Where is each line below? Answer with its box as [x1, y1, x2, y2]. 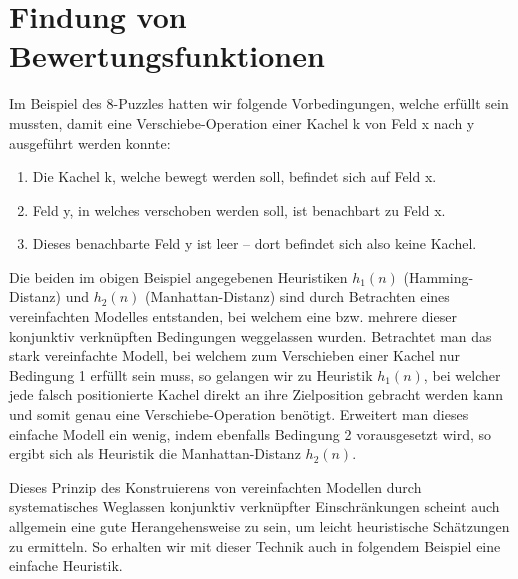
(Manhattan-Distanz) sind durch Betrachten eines [144, 286, 450, 307]
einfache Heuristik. [9, 555, 123, 576]
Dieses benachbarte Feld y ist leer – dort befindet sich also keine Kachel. [32, 233, 477, 254]
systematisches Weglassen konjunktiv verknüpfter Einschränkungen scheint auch [9, 496, 500, 517]
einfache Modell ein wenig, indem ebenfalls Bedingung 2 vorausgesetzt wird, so [9, 423, 492, 444]
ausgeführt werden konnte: [9, 132, 171, 153]
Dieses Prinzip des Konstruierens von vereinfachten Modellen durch [9, 476, 422, 497]
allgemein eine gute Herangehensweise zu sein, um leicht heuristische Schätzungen [9, 516, 510, 536]
